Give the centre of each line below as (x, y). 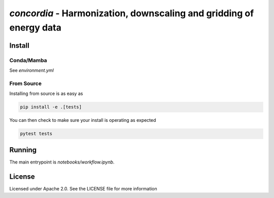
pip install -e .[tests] (51, 107)
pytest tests (36, 134)
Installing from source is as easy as (46, 93)
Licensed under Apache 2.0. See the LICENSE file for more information (83, 188)
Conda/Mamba (28, 60)
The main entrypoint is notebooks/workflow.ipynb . (62, 162)
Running (23, 150)
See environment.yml (32, 71)
